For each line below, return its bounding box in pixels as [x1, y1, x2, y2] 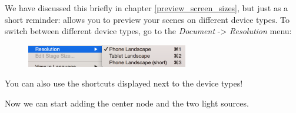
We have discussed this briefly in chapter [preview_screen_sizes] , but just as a [5, 2, 288, 14]
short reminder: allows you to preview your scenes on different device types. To [5, 13, 290, 25]
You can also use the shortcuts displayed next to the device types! [5, 77, 243, 89]
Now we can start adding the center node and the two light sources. [5, 97, 249, 109]
